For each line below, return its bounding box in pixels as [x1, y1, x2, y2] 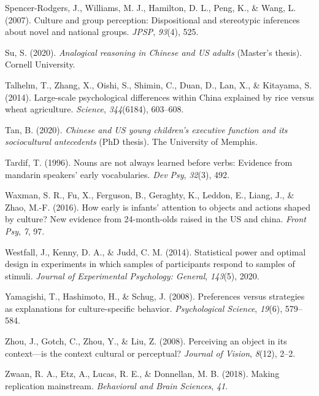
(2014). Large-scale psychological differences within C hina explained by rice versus [5, 90, 314, 103]
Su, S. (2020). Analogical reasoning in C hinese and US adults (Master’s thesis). [5, 45, 302, 58]
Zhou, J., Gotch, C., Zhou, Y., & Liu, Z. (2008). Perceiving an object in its [5, 335, 287, 347]
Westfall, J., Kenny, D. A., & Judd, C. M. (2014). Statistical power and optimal [5, 245, 306, 258]
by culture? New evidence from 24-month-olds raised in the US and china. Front [5, 212, 306, 225]
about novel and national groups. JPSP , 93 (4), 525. [5, 25, 199, 38]
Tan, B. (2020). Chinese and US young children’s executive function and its [5, 123, 288, 136]
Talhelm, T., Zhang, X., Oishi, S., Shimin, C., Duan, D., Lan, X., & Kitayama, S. [5, 78, 312, 91]
